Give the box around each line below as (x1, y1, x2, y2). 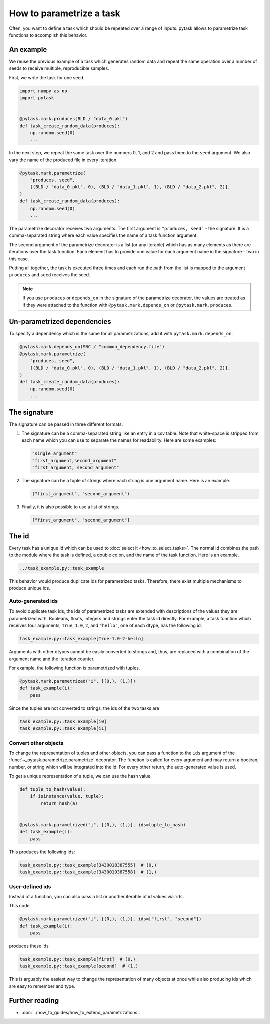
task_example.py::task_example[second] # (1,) (19, 963, 138, 969)
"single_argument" (32, 451, 77, 456)
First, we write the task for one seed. (9, 74, 85, 80)
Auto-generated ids (9, 598, 58, 605)
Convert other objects (9, 739, 64, 746)
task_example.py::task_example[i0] (19, 718, 107, 724)
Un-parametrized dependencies (9, 317, 112, 326)
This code (9, 903, 30, 909)
